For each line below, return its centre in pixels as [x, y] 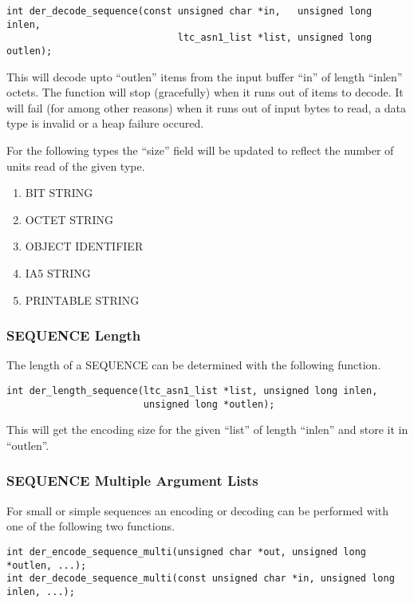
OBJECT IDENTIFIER [84, 246]
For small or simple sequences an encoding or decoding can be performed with [198, 510]
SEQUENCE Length [74, 335]
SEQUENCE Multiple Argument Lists [132, 481]
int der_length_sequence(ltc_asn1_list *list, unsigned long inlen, [192, 390]
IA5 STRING [58, 272]
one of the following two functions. [91, 526]
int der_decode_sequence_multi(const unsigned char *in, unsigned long [201, 579]
